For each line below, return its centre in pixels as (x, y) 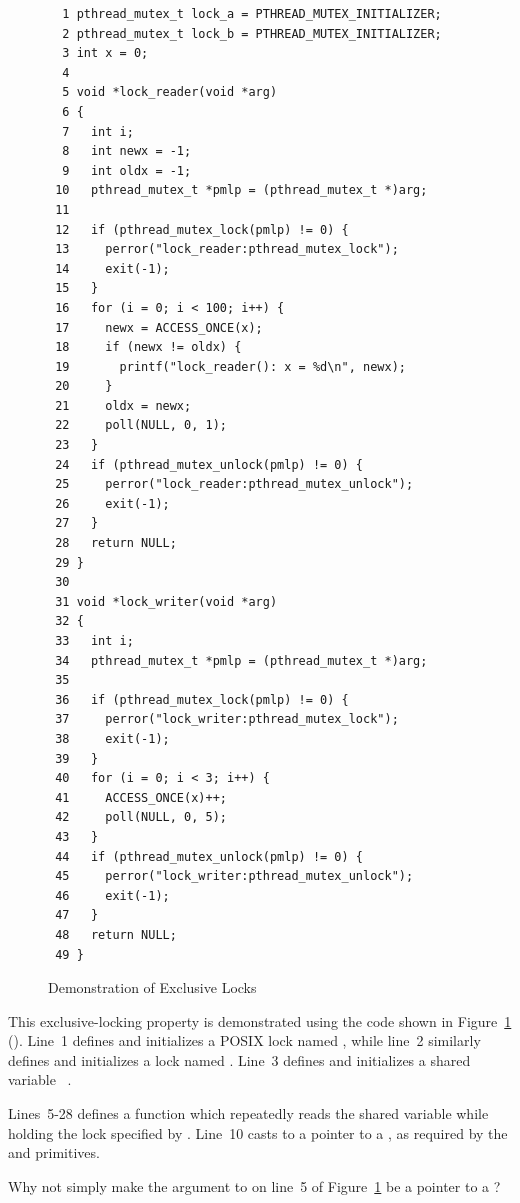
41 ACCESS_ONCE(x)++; (141, 797)
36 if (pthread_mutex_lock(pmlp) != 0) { (202, 699)
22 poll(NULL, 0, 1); (141, 425)
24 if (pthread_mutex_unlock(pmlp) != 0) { (209, 464)
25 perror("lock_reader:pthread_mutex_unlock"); (234, 484)
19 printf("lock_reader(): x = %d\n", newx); (230, 366)
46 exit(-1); (112, 895)
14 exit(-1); (112, 268)
